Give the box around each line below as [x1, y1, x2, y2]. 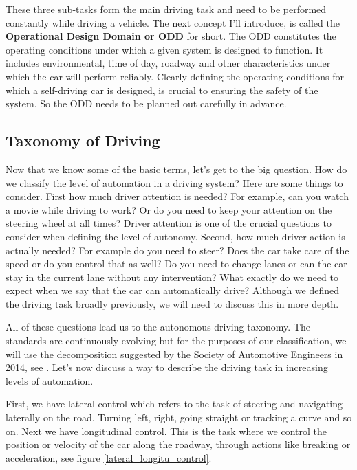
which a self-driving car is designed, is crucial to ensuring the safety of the [6, 82, 318, 97]
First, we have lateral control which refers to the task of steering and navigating [6, 396, 343, 411]
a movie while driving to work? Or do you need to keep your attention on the [6, 202, 332, 216]
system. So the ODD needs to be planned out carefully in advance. [6, 96, 287, 111]
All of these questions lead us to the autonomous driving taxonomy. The [6, 320, 310, 334]
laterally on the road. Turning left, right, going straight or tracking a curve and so [6, 410, 352, 425]
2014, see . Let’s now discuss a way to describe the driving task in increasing [6, 360, 328, 374]
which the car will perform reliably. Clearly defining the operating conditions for [6, 69, 344, 83]
